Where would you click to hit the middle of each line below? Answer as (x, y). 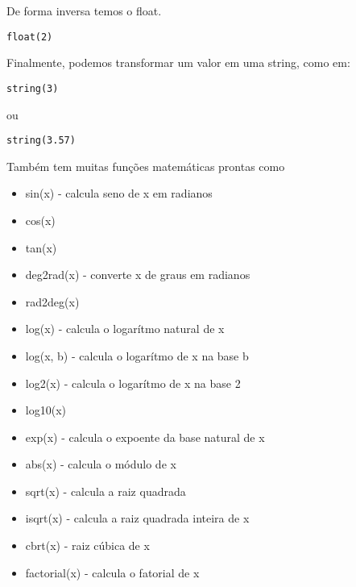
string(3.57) (41, 141)
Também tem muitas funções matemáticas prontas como (146, 166)
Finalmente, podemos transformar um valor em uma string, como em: (178, 62)
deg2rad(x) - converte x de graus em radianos (138, 275)
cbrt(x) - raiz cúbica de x (87, 545)
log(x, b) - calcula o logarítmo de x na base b (137, 355)
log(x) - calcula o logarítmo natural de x (125, 329)
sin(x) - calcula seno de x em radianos (119, 193)
